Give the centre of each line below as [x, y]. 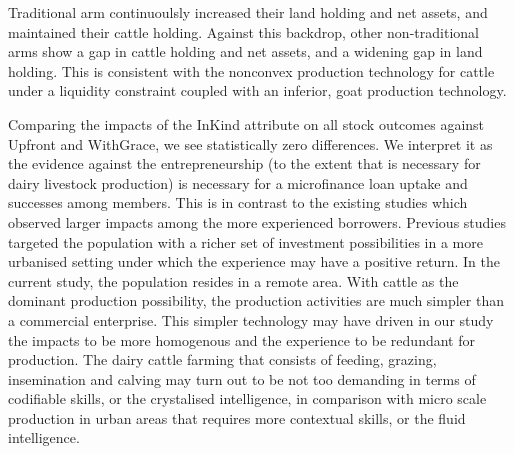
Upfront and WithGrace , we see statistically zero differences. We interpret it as [250, 143]
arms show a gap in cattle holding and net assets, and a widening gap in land [245, 51]
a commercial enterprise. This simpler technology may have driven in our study [251, 319]
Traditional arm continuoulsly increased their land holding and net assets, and [248, 12]
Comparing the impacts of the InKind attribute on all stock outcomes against [246, 123]
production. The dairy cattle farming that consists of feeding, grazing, [222, 359]
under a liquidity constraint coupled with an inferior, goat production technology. [257, 90]
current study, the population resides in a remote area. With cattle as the [233, 280]
